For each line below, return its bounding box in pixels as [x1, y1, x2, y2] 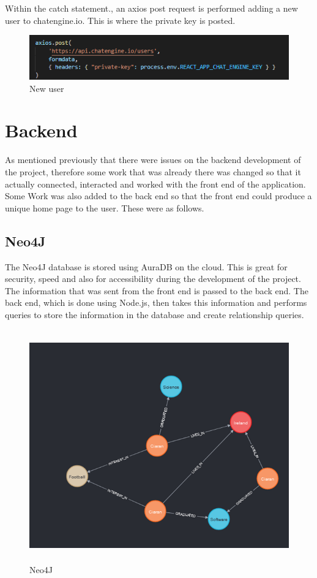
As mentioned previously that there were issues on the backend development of [5, 153, 301, 166]
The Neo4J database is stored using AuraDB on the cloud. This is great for [5, 260, 288, 273]
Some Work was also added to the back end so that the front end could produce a [5, 189, 312, 202]
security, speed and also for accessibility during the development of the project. [5, 272, 301, 285]
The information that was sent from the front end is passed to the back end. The [5, 284, 308, 297]
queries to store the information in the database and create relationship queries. [5, 308, 304, 321]
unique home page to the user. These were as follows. [5, 201, 204, 214]
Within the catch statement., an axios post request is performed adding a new [5, 2, 298, 14]
